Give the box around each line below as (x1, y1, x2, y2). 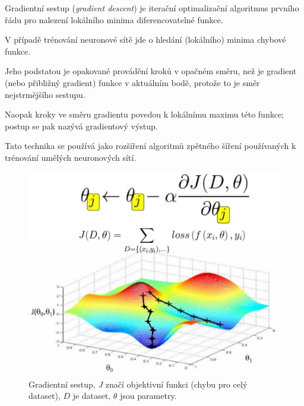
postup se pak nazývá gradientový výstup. (5, 119, 158, 132)
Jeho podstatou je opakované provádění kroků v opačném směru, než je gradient (5, 65, 297, 77)
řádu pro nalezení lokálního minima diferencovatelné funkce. (5, 13, 223, 26)
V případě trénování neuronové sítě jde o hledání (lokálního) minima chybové (5, 33, 286, 46)
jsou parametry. (120, 389, 177, 402)
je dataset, (72, 389, 111, 402)
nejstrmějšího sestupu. (5, 88, 85, 100)
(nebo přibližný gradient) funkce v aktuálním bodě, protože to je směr (5, 76, 260, 88)
